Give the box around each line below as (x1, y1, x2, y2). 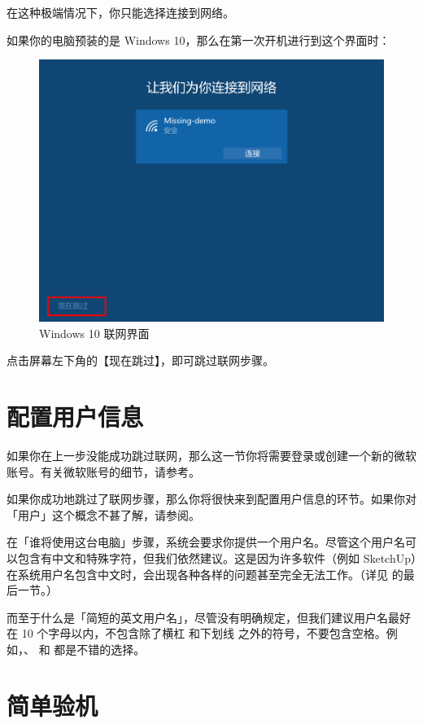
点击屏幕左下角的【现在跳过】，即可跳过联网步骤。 (7, 352, 274, 369)
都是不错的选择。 (54, 640, 146, 657)
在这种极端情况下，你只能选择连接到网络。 (7, 4, 234, 20)
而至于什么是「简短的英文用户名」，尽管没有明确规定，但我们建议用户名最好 (7, 608, 411, 625)
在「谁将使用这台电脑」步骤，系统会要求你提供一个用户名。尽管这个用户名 (7, 533, 405, 551)
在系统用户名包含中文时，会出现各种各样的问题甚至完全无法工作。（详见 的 (7, 565, 403, 582)
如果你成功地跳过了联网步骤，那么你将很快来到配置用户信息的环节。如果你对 (7, 490, 416, 507)
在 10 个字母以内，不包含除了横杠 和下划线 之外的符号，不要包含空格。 (7, 625, 386, 642)
